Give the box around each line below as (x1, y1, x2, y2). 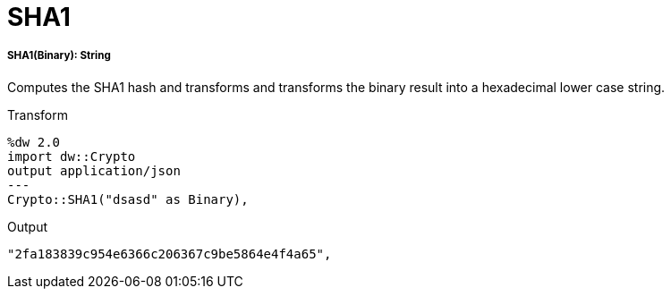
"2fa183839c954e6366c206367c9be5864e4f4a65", (7, 246, 332, 261)
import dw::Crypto (7, 148, 136, 164)
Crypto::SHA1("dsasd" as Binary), (7, 191, 249, 207)
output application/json (7, 163, 181, 178)
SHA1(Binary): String (7, 49, 111, 63)
